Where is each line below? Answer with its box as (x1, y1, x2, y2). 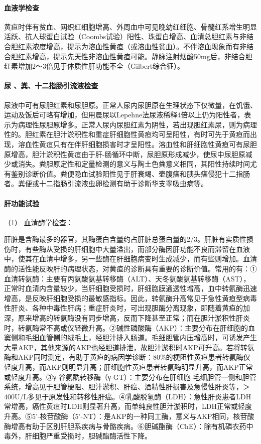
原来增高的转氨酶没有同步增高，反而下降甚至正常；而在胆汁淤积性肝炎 (18, 313, 250, 323)
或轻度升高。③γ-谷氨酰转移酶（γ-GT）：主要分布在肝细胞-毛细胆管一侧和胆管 (4, 371, 256, 382)
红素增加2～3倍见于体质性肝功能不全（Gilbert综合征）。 (4, 61, 185, 71)
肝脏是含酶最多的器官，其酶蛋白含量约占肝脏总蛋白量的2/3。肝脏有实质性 (4, 234, 246, 244)
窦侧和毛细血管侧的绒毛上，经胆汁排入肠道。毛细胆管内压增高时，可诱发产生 (4, 332, 257, 343)
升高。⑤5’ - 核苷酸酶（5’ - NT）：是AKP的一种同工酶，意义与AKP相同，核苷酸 (4, 410, 254, 421)
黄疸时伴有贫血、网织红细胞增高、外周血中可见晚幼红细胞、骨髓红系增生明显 (4, 21, 257, 32)
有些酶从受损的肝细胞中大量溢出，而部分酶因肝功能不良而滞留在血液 (25, 243, 250, 254)
